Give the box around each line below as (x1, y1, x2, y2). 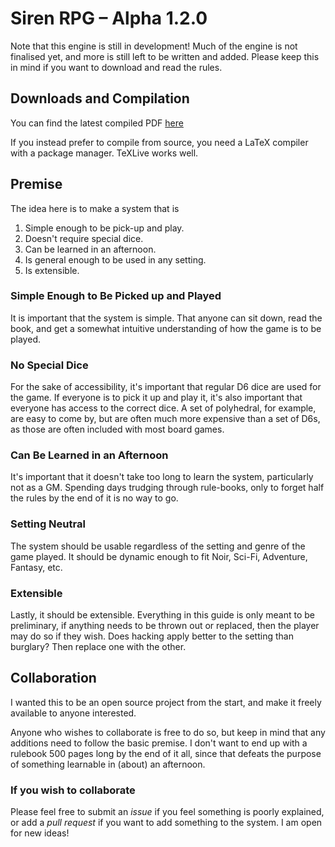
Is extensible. (24, 264, 80, 276)
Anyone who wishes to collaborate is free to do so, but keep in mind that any (10, 726, 326, 738)
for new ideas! (10, 827, 70, 839)
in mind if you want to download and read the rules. (10, 61, 223, 73)
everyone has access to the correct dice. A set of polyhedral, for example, (10, 402, 317, 414)
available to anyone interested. (10, 707, 137, 719)
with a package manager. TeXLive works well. (10, 147, 199, 159)
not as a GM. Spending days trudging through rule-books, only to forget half (10, 482, 325, 494)
